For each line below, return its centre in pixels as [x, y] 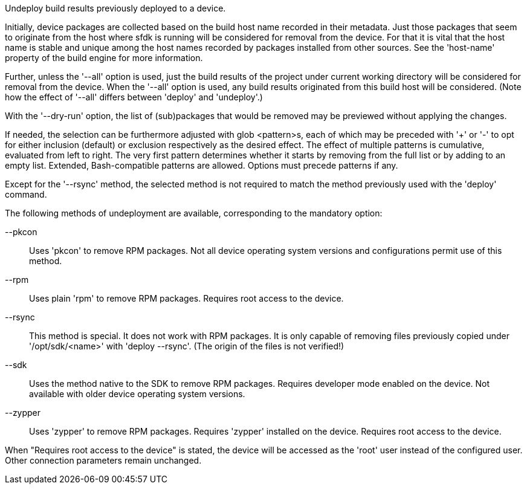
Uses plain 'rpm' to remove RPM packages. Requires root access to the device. [186, 298]
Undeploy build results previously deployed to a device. [115, 8]
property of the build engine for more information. [104, 58]
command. [26, 194]
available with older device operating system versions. [137, 394]
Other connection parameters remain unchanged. [103, 460]
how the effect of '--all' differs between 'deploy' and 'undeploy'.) [134, 97]
